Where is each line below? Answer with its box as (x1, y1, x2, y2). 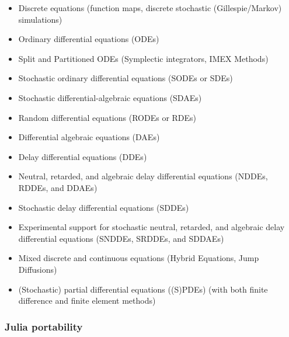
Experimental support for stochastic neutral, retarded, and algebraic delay (18, 221, 285, 233)
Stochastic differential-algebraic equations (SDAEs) (18, 91, 202, 103)
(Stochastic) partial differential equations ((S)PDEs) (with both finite (18, 283, 268, 295)
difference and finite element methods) (18, 294, 156, 307)
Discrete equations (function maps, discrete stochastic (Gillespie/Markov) (18, 2, 282, 13)
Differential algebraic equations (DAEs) (18, 131, 160, 143)
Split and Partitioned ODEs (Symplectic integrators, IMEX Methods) (18, 52, 269, 64)
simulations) (18, 13, 62, 25)
